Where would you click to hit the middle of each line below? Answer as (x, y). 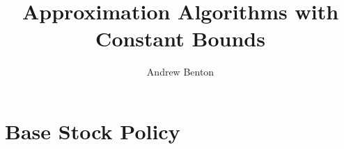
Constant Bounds (180, 38)
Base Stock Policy (93, 131)
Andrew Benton (180, 72)
